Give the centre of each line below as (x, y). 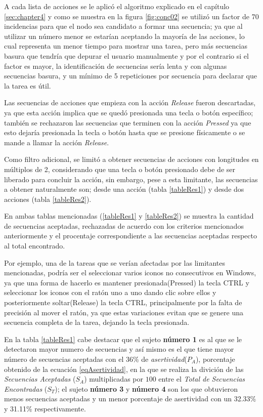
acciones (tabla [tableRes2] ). (48, 199)
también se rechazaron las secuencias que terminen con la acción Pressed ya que (128, 122)
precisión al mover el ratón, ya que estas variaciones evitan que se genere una (124, 312)
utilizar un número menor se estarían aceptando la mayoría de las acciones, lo (124, 36)
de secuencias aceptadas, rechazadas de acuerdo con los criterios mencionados (124, 225)
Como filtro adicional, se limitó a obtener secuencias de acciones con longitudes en (131, 159)
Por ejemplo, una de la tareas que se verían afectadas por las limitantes (115, 262)
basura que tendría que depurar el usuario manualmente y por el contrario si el (126, 55)
